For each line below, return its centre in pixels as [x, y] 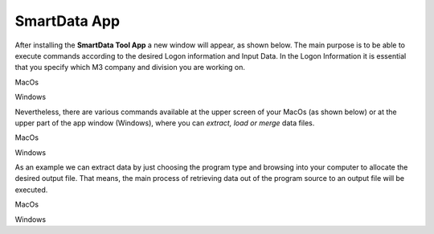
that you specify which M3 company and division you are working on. [130, 68]
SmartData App [68, 21]
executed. [31, 190]
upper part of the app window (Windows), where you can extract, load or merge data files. [165, 123]
